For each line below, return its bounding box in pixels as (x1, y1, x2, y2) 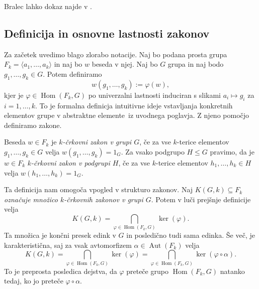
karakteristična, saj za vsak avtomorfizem (4, 239, 132, 250)
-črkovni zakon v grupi (62, 136, 132, 147)
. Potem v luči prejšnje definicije (151, 194, 251, 204)
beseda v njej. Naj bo (92, 59, 158, 69)
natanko (220, 265, 245, 276)
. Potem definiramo (43, 68, 102, 79)
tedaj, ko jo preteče (4, 275, 63, 286)
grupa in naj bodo (167, 59, 224, 69)
